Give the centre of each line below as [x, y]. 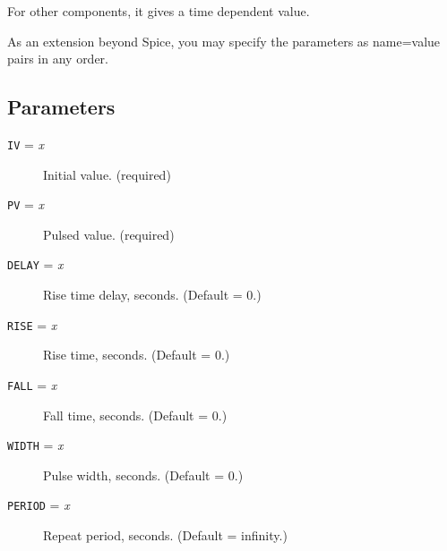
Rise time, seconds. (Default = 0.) [137, 355]
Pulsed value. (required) [109, 234]
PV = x [26, 204]
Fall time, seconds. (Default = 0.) [135, 415]
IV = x [26, 144]
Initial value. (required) [107, 174]
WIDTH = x [35, 445]
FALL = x [32, 384]
